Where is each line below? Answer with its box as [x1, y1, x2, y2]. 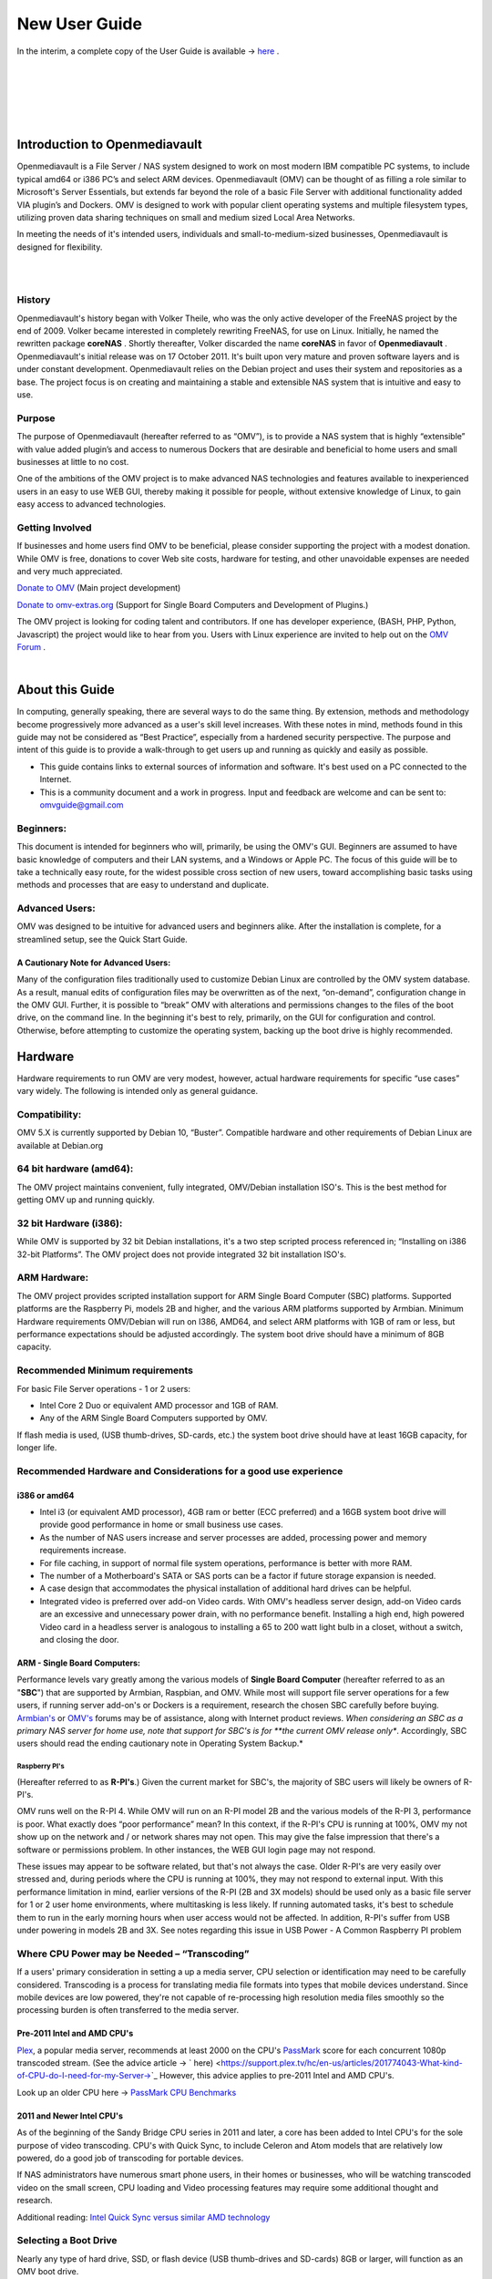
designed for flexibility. [16, 242, 103, 253]
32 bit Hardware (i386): [16, 1217, 123, 1230]
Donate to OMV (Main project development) [16, 583, 181, 593]
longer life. [16, 1442, 57, 1453]
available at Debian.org [16, 1139, 104, 1150]
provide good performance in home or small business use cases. [39, 1519, 283, 1531]
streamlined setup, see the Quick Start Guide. [16, 933, 189, 944]
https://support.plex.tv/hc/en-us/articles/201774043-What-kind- [220, 2057, 464, 2068]
